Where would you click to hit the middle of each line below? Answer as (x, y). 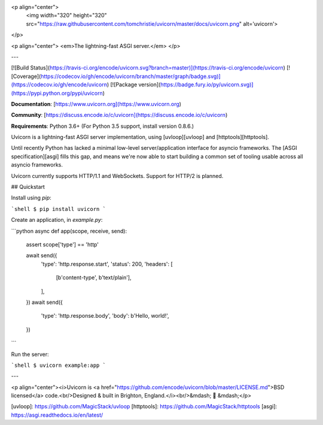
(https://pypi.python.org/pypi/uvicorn (57, 93)
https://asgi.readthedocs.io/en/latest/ (57, 415)
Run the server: (30, 354)
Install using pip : (31, 198)
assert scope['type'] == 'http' (62, 244)
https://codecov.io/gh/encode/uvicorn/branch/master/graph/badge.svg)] (131, 76)
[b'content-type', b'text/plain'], (94, 278)
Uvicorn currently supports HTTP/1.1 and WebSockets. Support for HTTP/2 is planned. (117, 176)
